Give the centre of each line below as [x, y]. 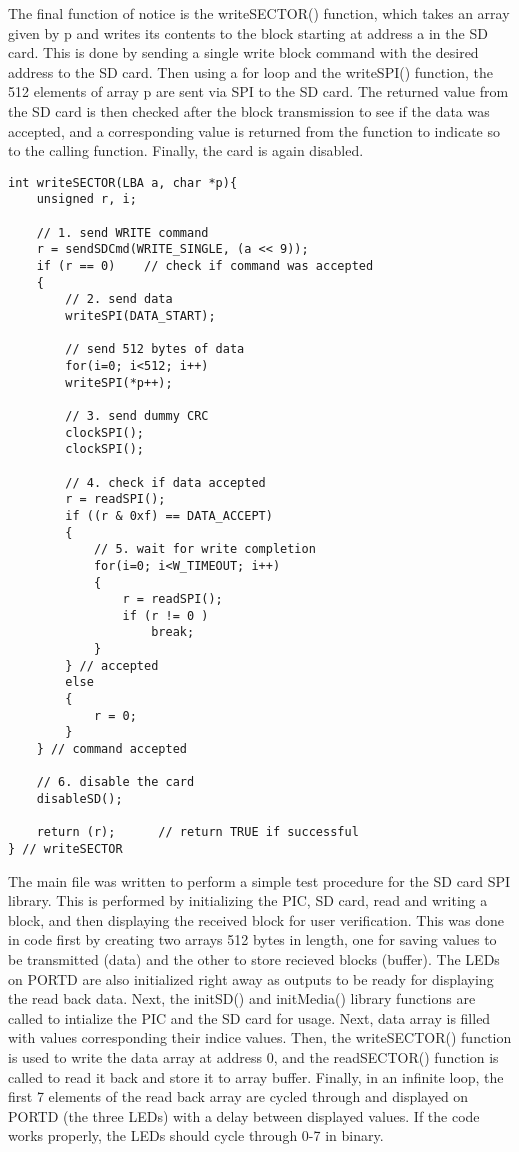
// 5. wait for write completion [204, 549]
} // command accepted [111, 749]
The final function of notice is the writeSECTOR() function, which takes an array [259, 13]
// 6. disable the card [115, 782]
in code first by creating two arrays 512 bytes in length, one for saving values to [252, 939]
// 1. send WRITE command [122, 232]
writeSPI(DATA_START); [140, 316]
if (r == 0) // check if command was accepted [205, 266]
